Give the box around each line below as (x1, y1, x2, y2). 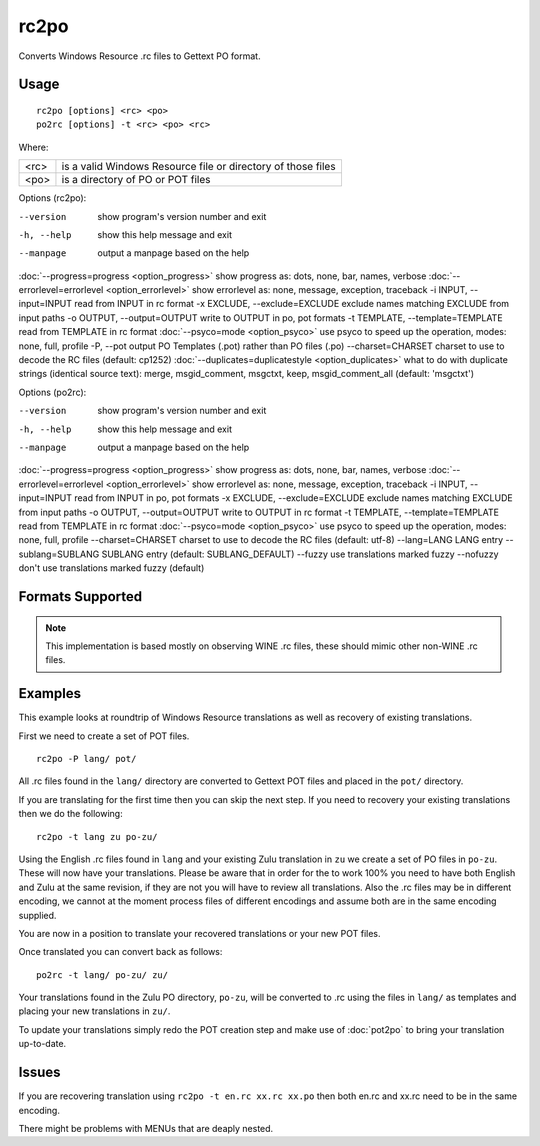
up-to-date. (18, 1038, 67, 1050)
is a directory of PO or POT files (61, 173, 211, 187)
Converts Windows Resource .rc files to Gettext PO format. (18, 50, 261, 62)
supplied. (18, 909, 57, 921)
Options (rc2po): (18, 192, 87, 204)
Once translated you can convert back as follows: (18, 946, 223, 958)
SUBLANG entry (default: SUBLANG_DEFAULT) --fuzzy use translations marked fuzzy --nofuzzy (101, 548, 499, 560)
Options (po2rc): (18, 386, 87, 398)
